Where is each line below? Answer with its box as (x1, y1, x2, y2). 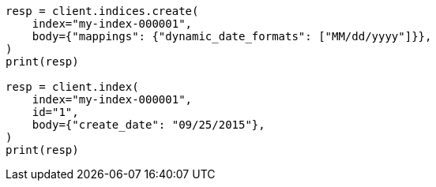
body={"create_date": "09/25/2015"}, (32, 118, 265, 131)
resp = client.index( (6, 80, 139, 93)
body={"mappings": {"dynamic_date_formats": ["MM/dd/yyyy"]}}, (32, 30, 432, 43)
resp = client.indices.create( (6, 5, 199, 17)
